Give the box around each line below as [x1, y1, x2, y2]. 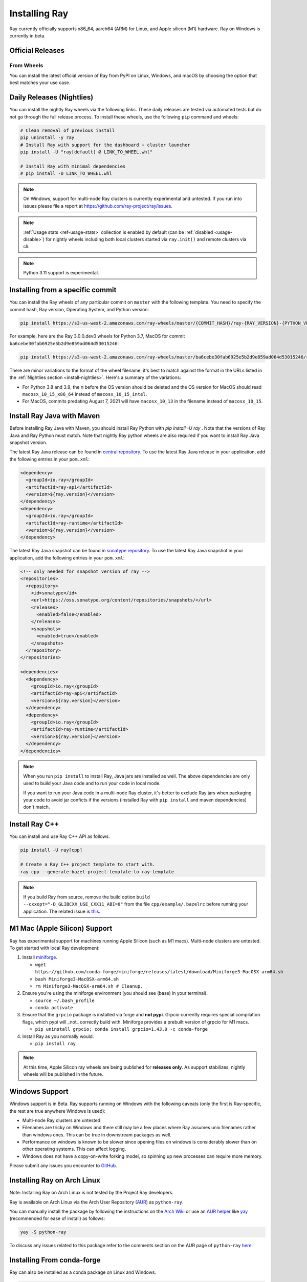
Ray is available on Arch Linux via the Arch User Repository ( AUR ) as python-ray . [9, 1199, 184, 1205]
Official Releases [9, 46, 65, 55]
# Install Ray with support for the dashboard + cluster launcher [20, 142, 190, 148]
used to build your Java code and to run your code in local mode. [23, 780, 161, 787]
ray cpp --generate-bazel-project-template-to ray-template [20, 869, 174, 874]
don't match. [23, 804, 50, 810]
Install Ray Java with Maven [9, 412, 100, 420]
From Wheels [9, 62, 43, 69]
